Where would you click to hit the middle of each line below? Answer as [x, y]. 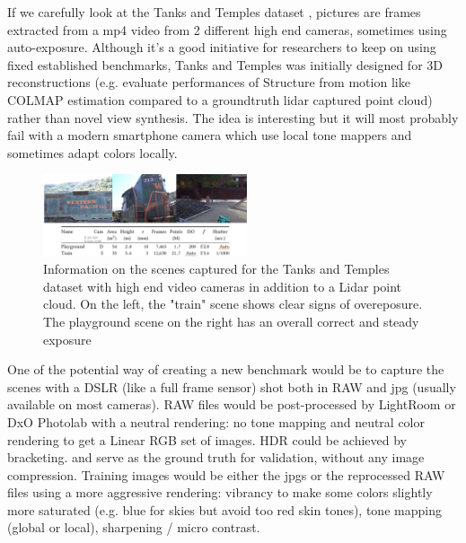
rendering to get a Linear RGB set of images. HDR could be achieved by [207, 439]
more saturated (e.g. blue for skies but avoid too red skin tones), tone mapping [224, 509]
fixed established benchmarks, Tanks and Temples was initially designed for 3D [225, 64]
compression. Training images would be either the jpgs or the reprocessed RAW [226, 474]
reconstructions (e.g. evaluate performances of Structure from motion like [209, 82]
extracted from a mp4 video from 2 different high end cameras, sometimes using [227, 29]
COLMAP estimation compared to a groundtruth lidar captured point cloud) [220, 99]
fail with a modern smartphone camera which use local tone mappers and [210, 135]
